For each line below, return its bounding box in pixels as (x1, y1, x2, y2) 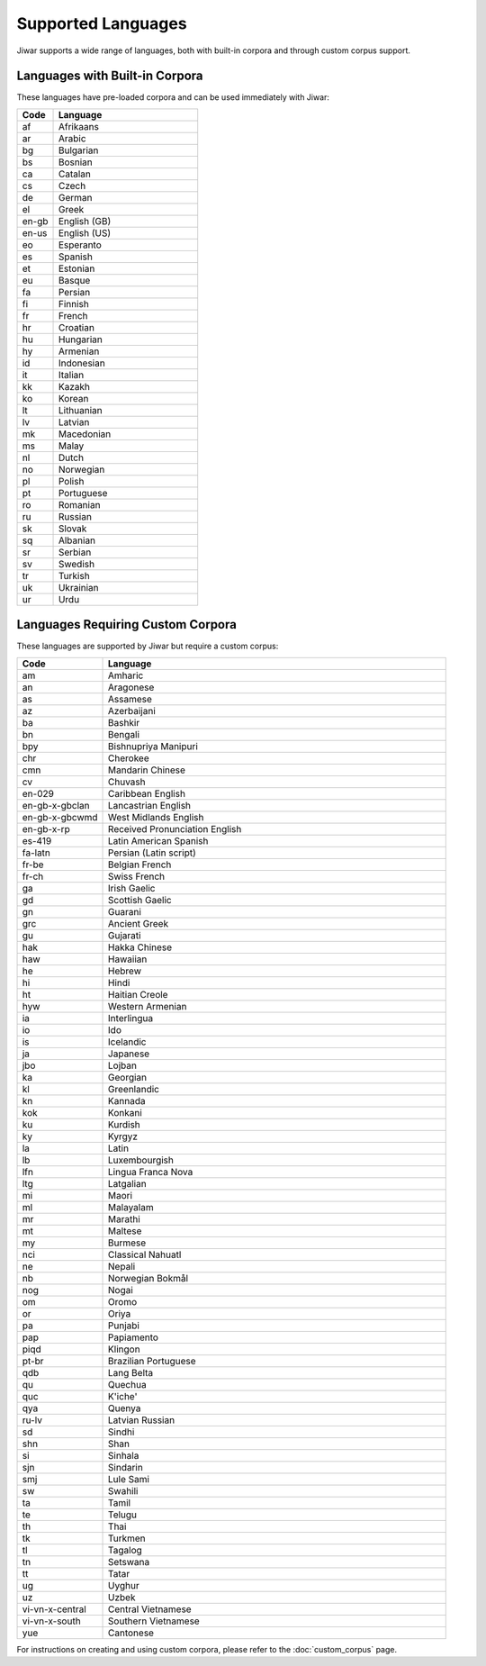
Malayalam (108, 1200, 154, 1213)
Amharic (108, 669, 144, 682)
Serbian (58, 546, 92, 558)
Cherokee (108, 752, 149, 765)
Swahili (108, 1484, 139, 1497)
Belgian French (108, 858, 172, 871)
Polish (58, 475, 85, 487)
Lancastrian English (108, 799, 192, 811)
